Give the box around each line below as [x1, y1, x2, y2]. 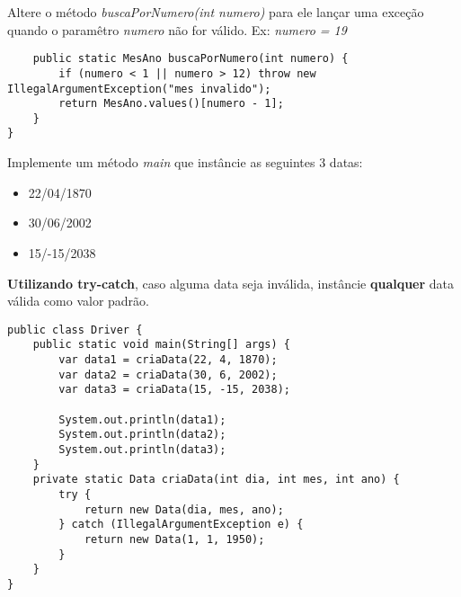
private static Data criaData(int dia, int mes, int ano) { [32, 473, 400, 486]
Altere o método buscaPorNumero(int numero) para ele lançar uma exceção [7, 3, 424, 21]
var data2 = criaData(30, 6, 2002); [58, 368, 278, 381]
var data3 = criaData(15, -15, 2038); [58, 383, 290, 397]
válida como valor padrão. [7, 291, 149, 310]
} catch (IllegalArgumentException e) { [58, 518, 304, 531]
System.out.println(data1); [58, 413, 226, 426]
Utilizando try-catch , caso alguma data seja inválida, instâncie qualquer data [7, 273, 455, 292]
